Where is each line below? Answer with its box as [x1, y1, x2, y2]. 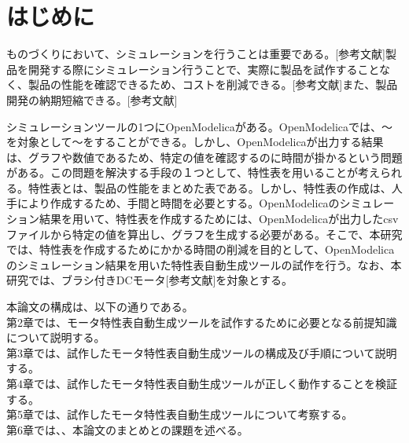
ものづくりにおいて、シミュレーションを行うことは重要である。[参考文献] [6, 46, 385, 62]
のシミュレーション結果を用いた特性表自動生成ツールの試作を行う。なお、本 [6, 256, 402, 273]
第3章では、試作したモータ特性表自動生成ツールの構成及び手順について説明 [6, 344, 397, 361]
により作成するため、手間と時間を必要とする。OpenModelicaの [17, 195, 340, 211]
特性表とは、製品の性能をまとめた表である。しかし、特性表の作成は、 [28, 179, 392, 196]
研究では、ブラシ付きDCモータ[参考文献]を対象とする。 [6, 272, 293, 288]
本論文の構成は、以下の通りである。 [6, 298, 193, 315]
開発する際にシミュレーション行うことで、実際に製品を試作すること [28, 60, 380, 77]
